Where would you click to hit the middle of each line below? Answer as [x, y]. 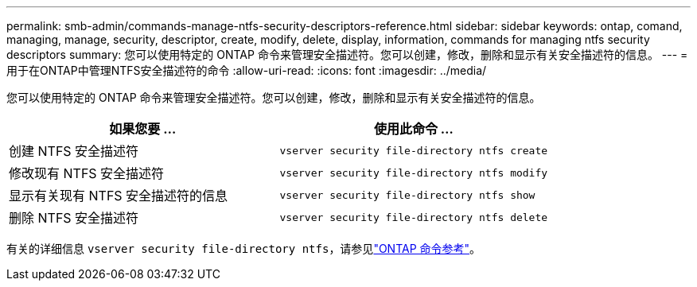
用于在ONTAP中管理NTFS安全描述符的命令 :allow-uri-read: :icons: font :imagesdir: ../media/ [247, 70]
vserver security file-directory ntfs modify [414, 173]
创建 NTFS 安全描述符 [74, 151]
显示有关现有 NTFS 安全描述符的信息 [119, 196]
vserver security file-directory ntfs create [414, 150]
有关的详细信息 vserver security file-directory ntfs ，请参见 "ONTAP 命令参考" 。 [244, 248]
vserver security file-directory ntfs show [407, 195]
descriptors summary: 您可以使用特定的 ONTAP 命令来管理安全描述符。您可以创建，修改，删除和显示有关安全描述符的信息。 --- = [347, 54]
